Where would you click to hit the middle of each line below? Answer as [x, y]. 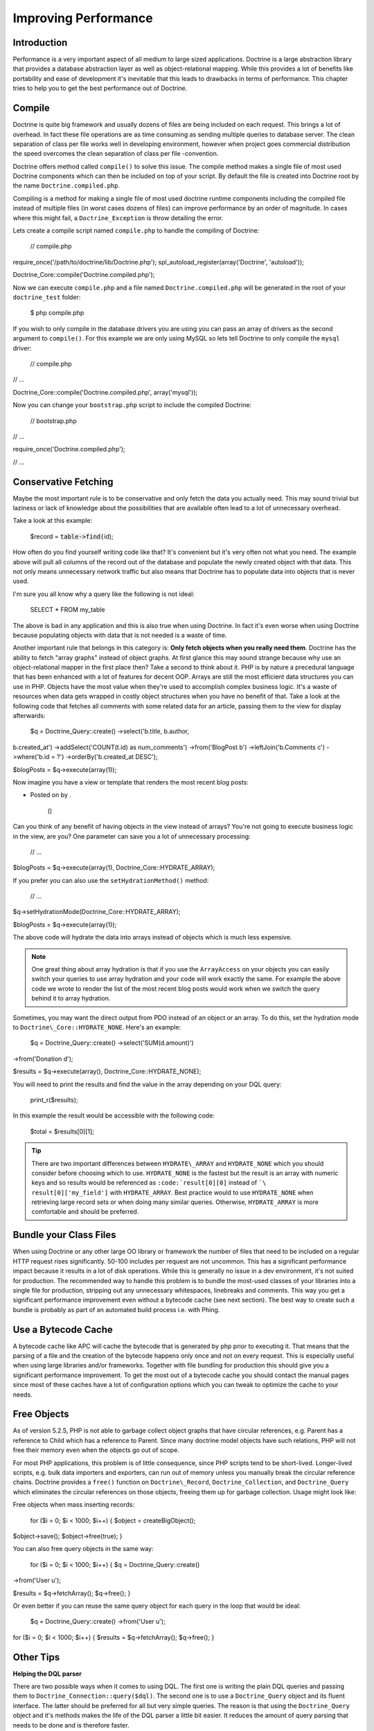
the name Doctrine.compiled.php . [66, 186]
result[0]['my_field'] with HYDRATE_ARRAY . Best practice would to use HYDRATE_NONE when [172, 1192]
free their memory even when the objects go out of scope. [96, 1450]
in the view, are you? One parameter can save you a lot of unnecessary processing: [132, 836]
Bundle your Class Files [65, 1235]
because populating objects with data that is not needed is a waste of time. [120, 635]
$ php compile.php [57, 313]
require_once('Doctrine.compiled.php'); [69, 449]
